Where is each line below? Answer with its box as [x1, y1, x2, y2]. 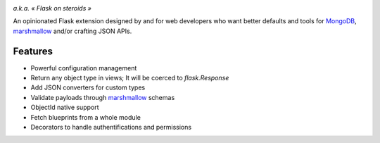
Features [13, 45, 53, 57]
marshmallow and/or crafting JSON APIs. [13, 27, 132, 35]
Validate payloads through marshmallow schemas [30, 93, 175, 101]
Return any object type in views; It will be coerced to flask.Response [30, 74, 229, 82]
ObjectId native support [30, 103, 99, 112]
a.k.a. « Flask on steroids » [13, 4, 91, 12]
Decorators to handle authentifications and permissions [30, 123, 192, 132]
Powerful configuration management [30, 63, 137, 72]
